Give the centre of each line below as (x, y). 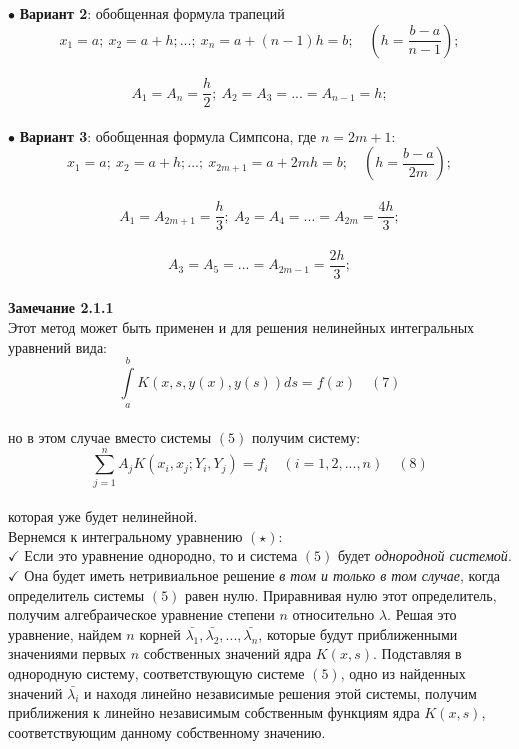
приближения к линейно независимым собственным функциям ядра (214, 712)
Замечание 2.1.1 (61, 307)
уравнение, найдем (65, 633)
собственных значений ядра (227, 653)
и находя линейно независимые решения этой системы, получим (280, 692)
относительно (333, 614)
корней (160, 633)
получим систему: (306, 436)
